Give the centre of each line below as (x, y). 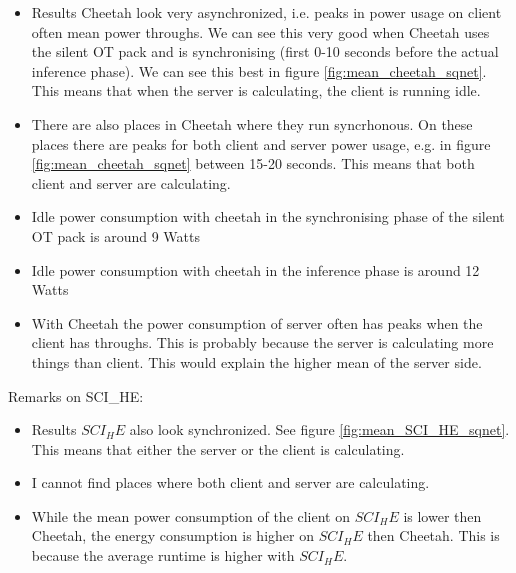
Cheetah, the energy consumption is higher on (172, 535)
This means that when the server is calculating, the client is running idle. (256, 90)
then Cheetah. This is (433, 535)
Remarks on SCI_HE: (76, 395)
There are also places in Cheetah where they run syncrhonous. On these (252, 123)
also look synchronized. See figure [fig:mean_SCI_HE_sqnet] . (319, 429)
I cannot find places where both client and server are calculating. (230, 482)
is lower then (442, 515)
